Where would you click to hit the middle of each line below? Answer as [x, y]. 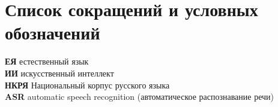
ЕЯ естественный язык [47, 61]
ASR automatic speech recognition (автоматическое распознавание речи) [140, 97]
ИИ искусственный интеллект [59, 73]
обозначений [53, 33]
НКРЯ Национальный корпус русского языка [87, 85]
